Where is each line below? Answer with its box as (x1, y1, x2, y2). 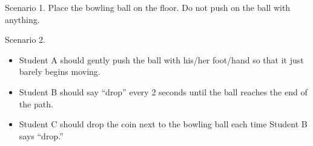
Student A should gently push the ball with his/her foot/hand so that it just (19, 53, 304, 66)
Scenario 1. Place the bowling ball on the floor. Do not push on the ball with (5, 1, 291, 13)
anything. (5, 13, 40, 25)
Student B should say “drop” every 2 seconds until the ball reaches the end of (19, 85, 308, 98)
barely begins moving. (19, 65, 100, 78)
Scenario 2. (5, 33, 45, 46)
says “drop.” (19, 129, 64, 142)
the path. (19, 97, 53, 110)
